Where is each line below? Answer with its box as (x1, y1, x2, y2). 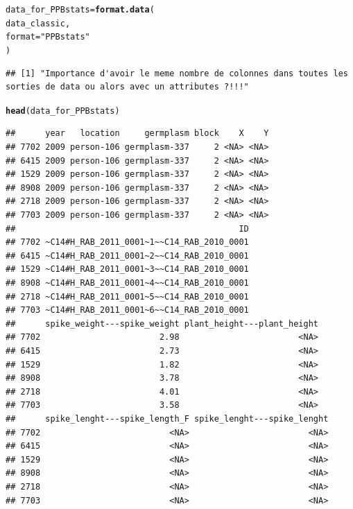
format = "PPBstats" (6, 32, 90, 42)
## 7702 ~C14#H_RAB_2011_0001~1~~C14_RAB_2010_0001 (6, 237, 249, 248)
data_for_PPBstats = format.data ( (6, 5, 155, 15)
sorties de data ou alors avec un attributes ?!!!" (6, 82, 249, 92)
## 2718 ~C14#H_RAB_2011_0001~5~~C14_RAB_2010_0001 (6, 291, 249, 302)
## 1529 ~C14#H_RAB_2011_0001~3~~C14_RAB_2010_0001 (6, 264, 249, 275)
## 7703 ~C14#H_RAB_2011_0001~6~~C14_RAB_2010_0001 (6, 305, 249, 316)
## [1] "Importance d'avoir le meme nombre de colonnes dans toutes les (6, 68, 348, 78)
